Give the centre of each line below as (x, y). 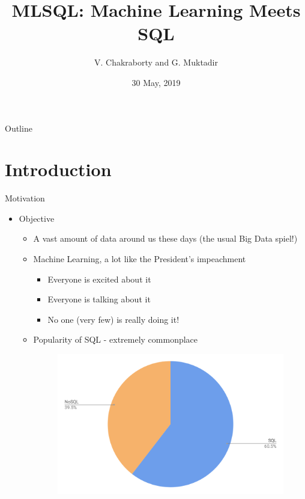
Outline (19, 128)
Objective (37, 218)
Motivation (25, 198)
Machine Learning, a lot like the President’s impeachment (140, 259)
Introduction (58, 169)
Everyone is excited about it (99, 279)
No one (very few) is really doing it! (113, 319)
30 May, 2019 (156, 82)
